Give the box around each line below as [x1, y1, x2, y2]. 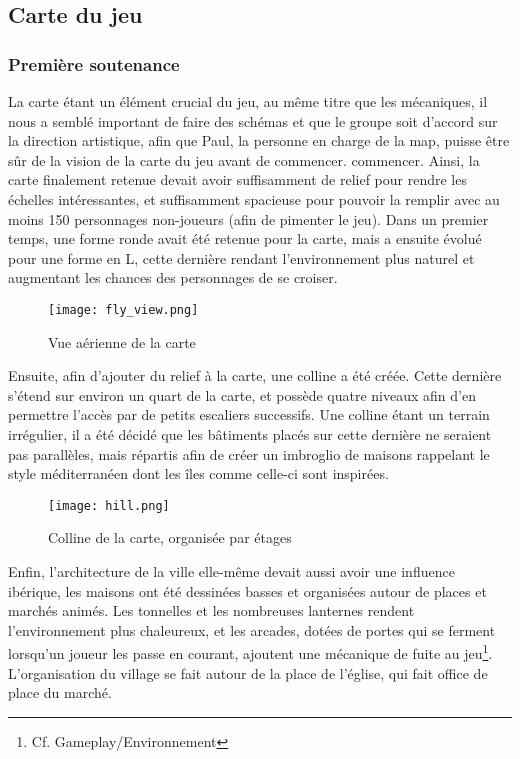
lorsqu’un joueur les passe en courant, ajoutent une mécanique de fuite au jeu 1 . [8, 640, 493, 664]
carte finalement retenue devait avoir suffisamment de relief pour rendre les [8, 169, 467, 190]
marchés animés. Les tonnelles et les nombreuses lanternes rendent [8, 600, 415, 621]
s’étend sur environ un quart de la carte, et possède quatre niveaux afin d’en [8, 384, 476, 405]
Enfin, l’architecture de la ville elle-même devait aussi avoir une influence [8, 561, 455, 581]
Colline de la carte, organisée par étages [48, 527, 292, 548]
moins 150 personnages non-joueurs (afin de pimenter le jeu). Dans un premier [8, 208, 489, 229]
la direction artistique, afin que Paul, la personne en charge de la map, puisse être [8, 130, 510, 151]
